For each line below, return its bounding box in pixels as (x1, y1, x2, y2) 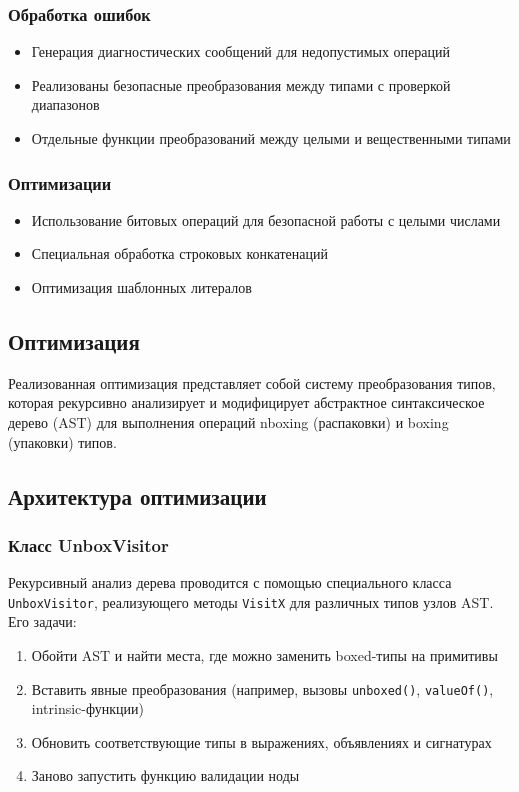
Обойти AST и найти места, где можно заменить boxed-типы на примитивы (31, 645, 498, 666)
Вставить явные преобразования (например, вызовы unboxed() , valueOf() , (31, 678, 494, 699)
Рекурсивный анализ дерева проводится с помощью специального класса (8, 572, 452, 593)
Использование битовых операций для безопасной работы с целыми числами (31, 209, 501, 230)
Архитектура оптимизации (8, 480, 267, 511)
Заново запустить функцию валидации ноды (31, 765, 300, 786)
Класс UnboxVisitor (8, 532, 169, 557)
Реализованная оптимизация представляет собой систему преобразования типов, (8, 372, 496, 393)
